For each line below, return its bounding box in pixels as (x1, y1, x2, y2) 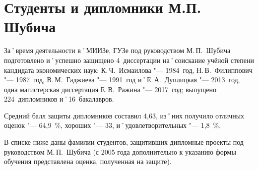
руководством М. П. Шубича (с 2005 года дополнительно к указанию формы (4, 146, 236, 157)
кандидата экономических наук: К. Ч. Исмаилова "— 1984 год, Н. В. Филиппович (4, 64, 253, 75)
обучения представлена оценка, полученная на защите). (4, 156, 172, 167)
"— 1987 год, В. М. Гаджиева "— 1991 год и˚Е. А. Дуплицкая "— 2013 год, (4, 74, 240, 85)
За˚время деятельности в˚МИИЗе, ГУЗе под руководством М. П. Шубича (4, 45, 231, 56)
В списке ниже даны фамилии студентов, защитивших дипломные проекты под (4, 137, 244, 147)
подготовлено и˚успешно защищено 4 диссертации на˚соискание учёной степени (4, 55, 254, 65)
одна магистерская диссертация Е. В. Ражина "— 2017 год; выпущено (4, 84, 216, 94)
